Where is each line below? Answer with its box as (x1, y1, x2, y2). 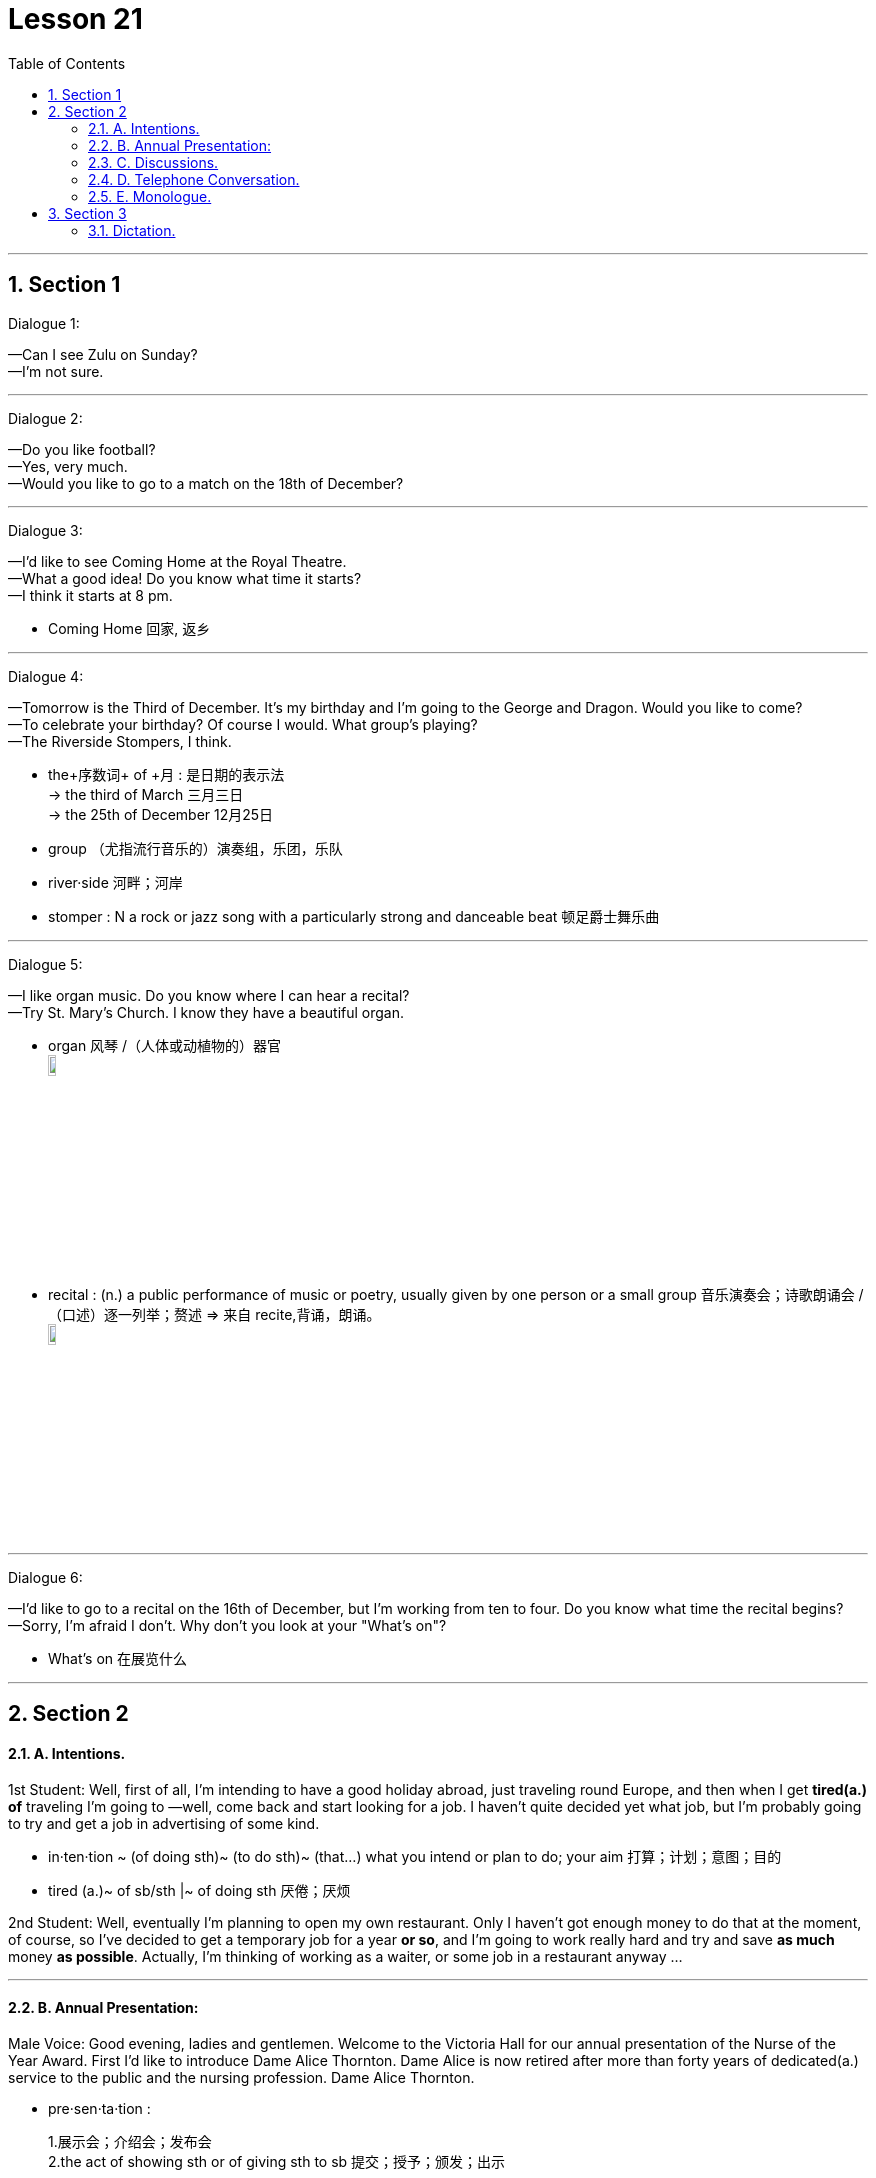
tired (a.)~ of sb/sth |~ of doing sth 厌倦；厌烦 (48, 1881, 351, 1899)
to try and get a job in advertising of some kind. (8, 1814, 320, 1832)
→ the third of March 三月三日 (48, 785, 244, 803)
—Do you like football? (8, 440, 156, 458)
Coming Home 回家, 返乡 (48, 619, 211, 637)
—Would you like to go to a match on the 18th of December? (8, 474, 404, 492)
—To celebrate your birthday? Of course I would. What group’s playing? (8, 715, 478, 733)
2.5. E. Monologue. (88, 187, 212, 205)
